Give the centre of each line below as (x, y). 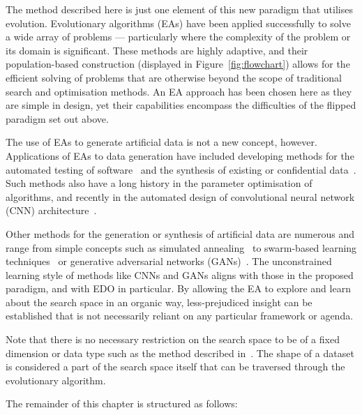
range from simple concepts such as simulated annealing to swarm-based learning (181, 247)
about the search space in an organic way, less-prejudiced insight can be (159, 302)
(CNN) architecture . (51, 210)
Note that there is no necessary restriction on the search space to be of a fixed (173, 339)
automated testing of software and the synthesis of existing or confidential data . (181, 169)
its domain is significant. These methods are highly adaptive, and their (157, 50)
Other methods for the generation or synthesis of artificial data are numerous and (180, 233)
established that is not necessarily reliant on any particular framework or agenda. (180, 316)
